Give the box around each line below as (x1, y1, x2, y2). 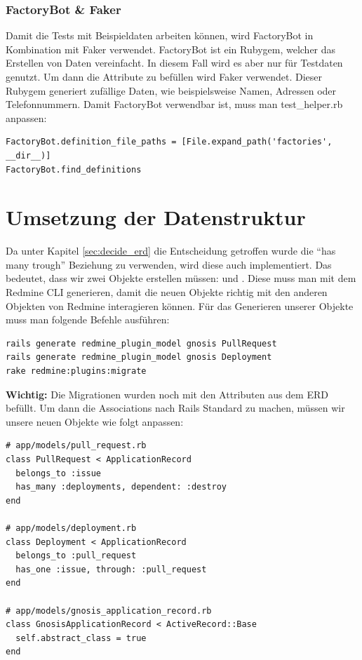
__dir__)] (6, 150, 51, 161)
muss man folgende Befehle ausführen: (6, 312, 170, 327)
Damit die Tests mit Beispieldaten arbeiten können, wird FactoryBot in (6, 28, 314, 43)
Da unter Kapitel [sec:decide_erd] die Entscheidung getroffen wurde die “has (6, 243, 336, 258)
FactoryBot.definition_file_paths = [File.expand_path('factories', (6, 137, 333, 147)
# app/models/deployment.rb (6, 523, 137, 533)
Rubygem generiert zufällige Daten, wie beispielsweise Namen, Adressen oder (6, 83, 337, 97)
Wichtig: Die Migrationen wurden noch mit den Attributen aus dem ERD (6, 386, 328, 401)
